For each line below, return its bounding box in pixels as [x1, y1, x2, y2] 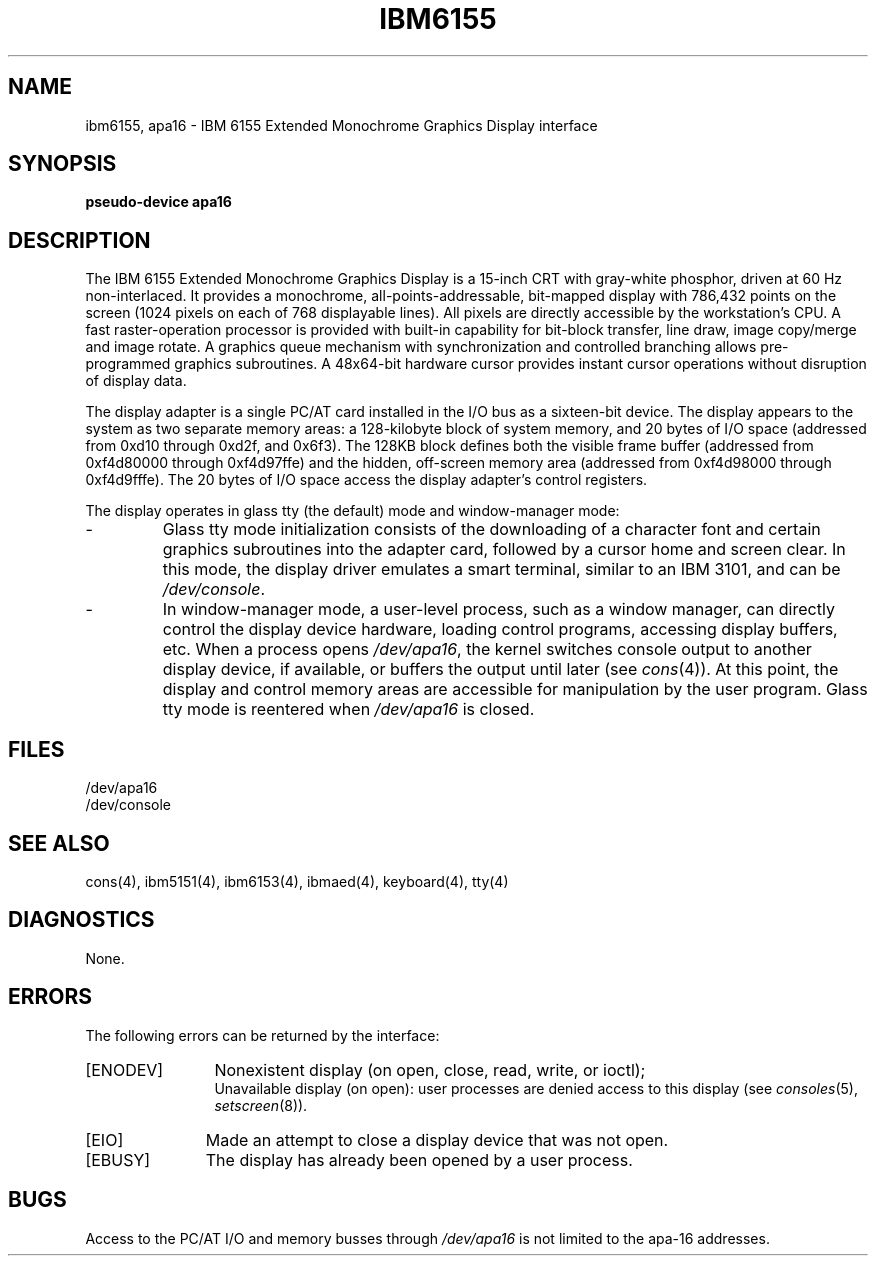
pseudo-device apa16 [85, 193, 232, 211]
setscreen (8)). [214, 1096, 308, 1114]
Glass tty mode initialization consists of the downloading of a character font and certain [162, 519, 821, 540]
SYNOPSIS [8, 151, 117, 177]
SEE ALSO [8, 830, 110, 856]
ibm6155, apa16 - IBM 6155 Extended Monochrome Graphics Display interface [85, 116, 598, 134]
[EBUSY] [85, 1149, 151, 1170]
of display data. [85, 372, 187, 390]
